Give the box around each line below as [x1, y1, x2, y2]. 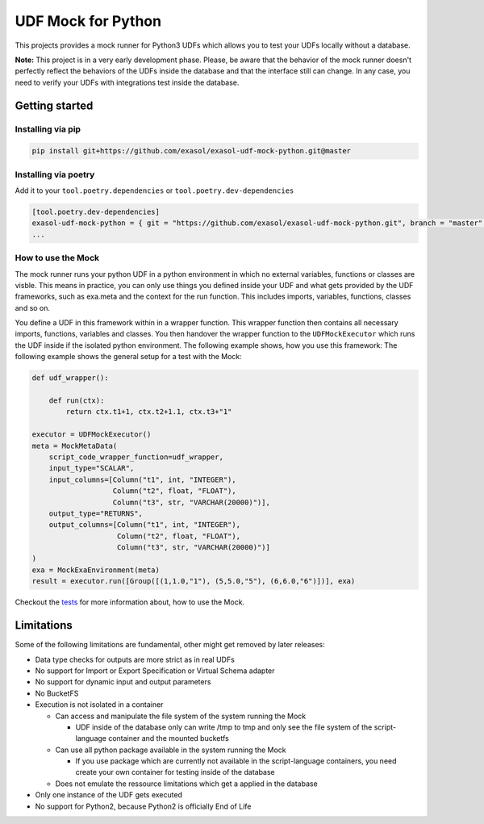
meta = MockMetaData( [31, 441, 118, 450]
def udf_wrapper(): [31, 374, 109, 383]
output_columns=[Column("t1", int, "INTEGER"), [48, 521, 241, 529]
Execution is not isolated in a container [35, 700, 164, 709]
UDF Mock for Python [15, 12, 161, 30]
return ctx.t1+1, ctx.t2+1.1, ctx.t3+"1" [65, 408, 232, 416]
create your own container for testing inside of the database [75, 768, 276, 777]
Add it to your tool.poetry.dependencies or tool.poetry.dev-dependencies [15, 186, 294, 195]
